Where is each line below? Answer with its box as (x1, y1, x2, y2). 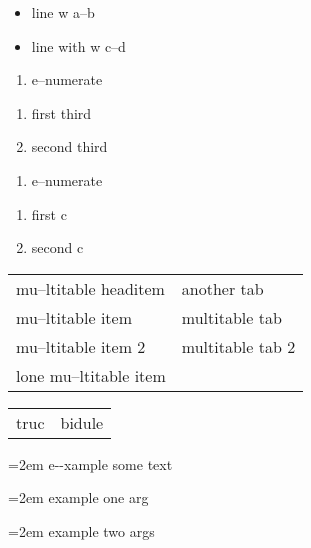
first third (31, 102, 92, 123)
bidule (60, 410, 104, 434)
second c (31, 237, 84, 258)
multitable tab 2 (181, 334, 296, 358)
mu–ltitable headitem (16, 276, 165, 300)
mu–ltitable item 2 (16, 334, 146, 358)
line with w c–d (31, 35, 126, 56)
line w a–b (31, 2, 95, 22)
